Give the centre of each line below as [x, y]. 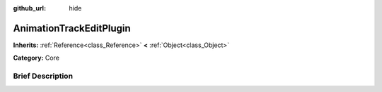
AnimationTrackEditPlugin [72, 28]
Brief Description [43, 76]
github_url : [29, 8]
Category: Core [36, 58]
